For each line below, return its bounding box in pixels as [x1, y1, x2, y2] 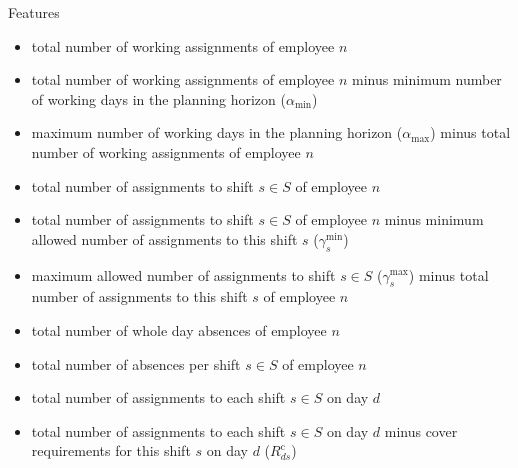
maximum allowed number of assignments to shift [31, 264, 336, 285]
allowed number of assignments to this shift [31, 228, 298, 249]
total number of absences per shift [31, 353, 241, 374]
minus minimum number [351, 69, 502, 90]
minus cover [384, 420, 458, 441]
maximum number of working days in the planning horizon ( [31, 122, 403, 143]
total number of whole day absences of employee [31, 319, 327, 340]
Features [8, 2, 60, 22]
